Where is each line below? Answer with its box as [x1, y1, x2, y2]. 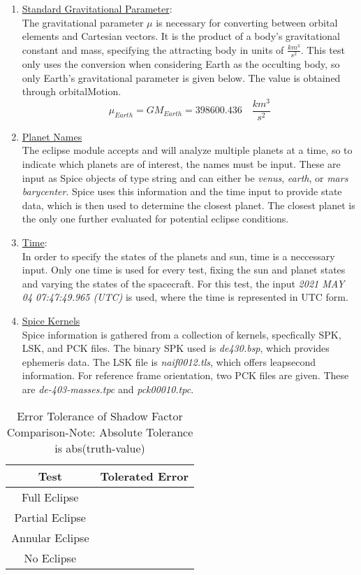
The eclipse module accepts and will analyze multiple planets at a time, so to [22, 143, 353, 157]
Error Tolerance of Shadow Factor [17, 407, 183, 424]
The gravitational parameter [22, 15, 144, 29]
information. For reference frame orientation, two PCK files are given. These [22, 368, 349, 383]
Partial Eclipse [14, 509, 86, 525]
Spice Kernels [22, 313, 80, 327]
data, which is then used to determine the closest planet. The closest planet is [22, 197, 355, 212]
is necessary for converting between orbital [156, 15, 338, 29]
